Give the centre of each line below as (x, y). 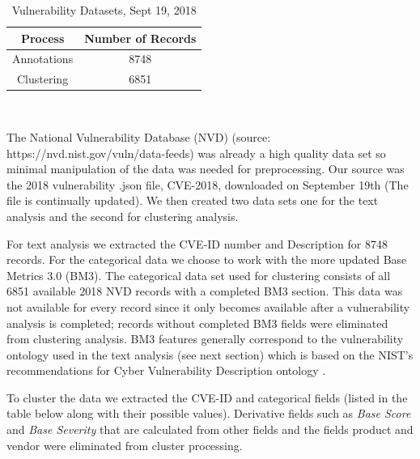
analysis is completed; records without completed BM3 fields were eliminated (197, 323)
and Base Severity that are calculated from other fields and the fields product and (210, 429)
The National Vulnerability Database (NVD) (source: (139, 136)
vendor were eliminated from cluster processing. (125, 445)
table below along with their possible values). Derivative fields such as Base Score (209, 413)
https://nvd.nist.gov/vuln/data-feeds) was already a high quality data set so (196, 153)
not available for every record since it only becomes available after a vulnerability (208, 306)
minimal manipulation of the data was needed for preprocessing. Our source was (206, 169)
